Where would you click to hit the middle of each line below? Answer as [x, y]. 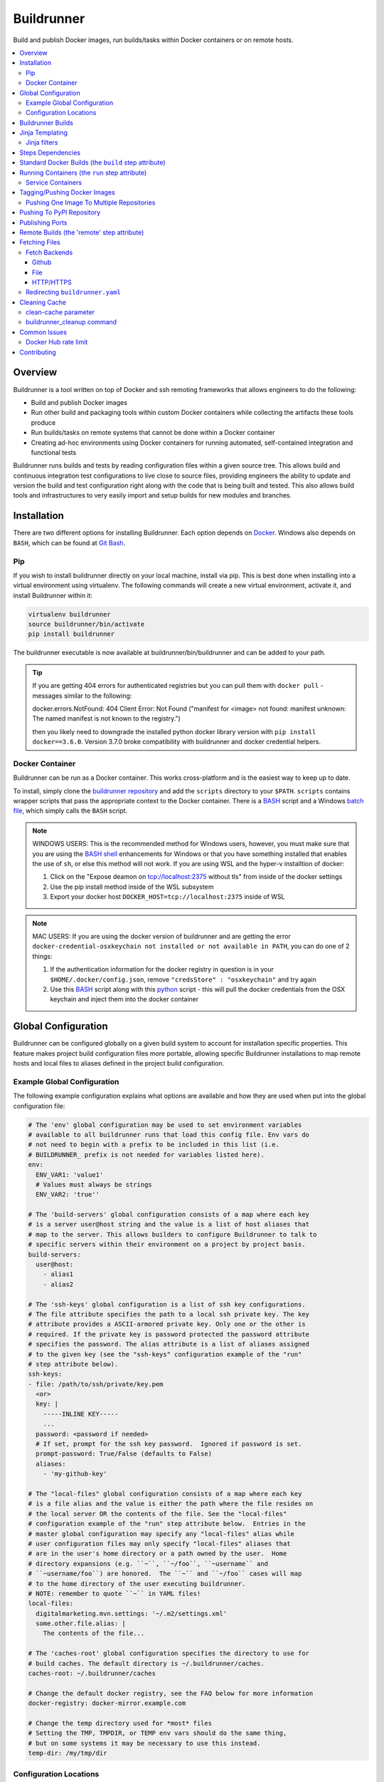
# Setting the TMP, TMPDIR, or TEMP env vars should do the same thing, [158, 1733]
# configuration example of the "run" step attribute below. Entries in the [167, 1524]
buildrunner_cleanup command [71, 322]
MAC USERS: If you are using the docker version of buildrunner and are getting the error [162, 936]
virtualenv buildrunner [70, 614]
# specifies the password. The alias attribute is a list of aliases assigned [169, 1344]
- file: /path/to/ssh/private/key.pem [96, 1384]
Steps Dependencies [50, 153]
